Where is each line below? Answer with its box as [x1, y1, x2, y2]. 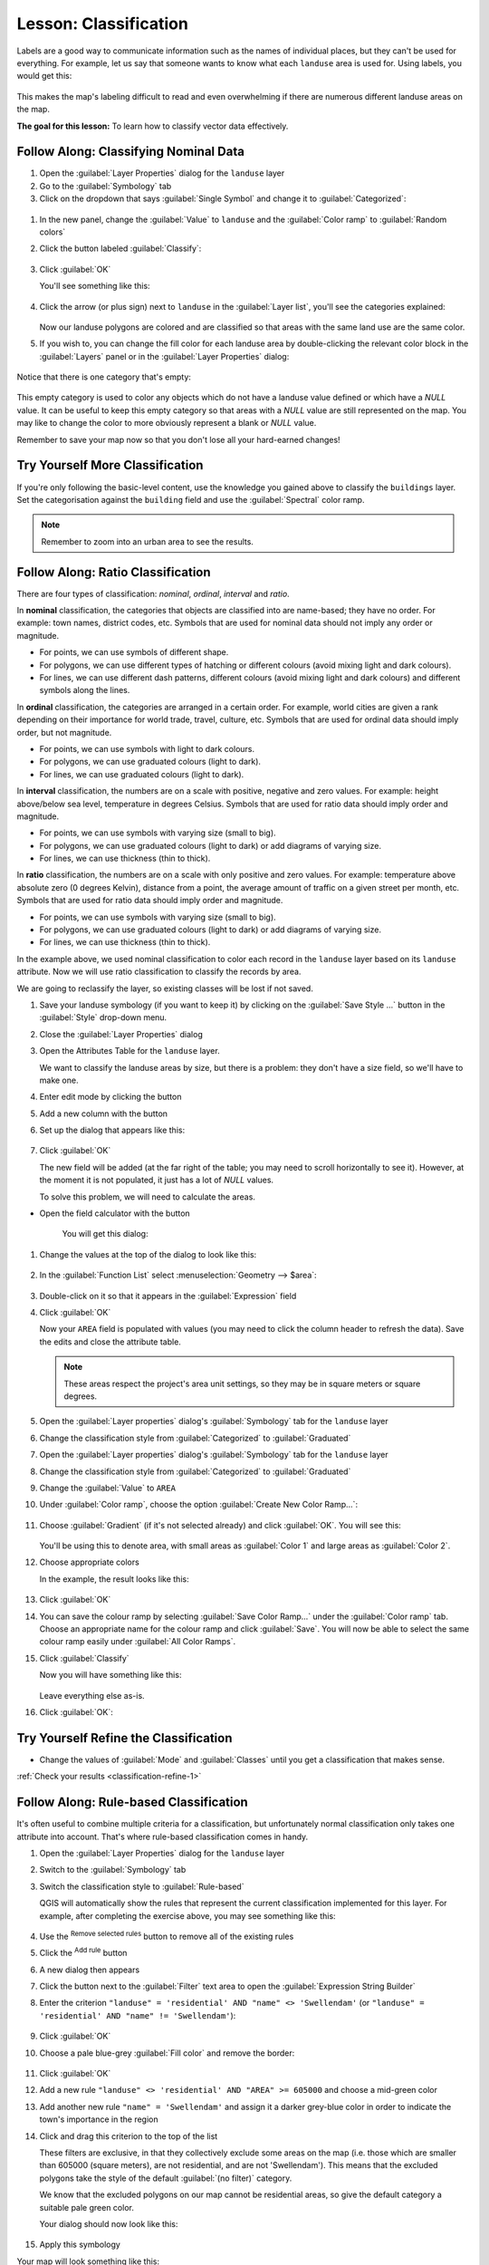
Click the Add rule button [39, 1946, 128, 1959]
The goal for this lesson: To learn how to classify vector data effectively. [16, 120, 289, 131]
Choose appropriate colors [39, 1557, 139, 1567]
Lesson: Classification [16, 14, 189, 34]
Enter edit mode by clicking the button [39, 1092, 182, 1103]
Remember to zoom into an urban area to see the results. [41, 535, 254, 547]
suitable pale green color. [39, 2202, 135, 2212]
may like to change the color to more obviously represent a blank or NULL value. [16, 418, 317, 429]
